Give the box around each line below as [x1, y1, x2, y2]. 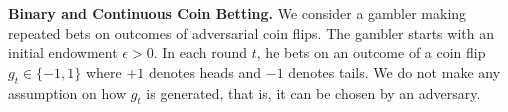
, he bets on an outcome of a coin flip [256, 42, 486, 63]
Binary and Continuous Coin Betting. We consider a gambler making [8, 3, 467, 23]
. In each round [153, 42, 248, 63]
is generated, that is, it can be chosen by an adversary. [146, 82, 481, 103]
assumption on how [8, 82, 126, 103]
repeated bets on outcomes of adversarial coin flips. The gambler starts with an [8, 22, 494, 43]
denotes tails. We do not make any [288, 61, 501, 82]
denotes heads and [148, 61, 262, 82]
